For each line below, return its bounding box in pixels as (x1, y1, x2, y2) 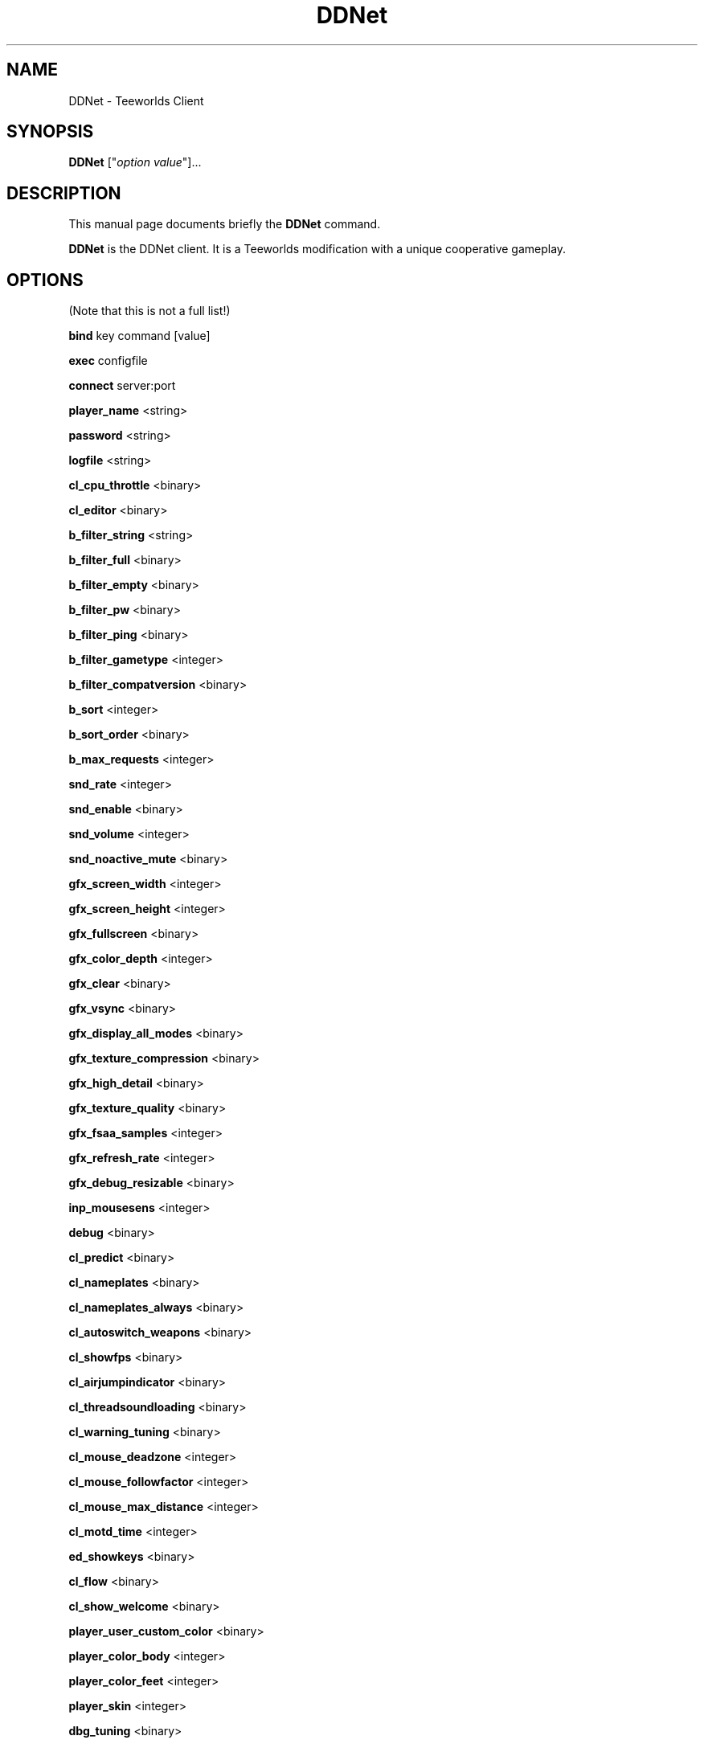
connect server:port (68, 379, 176, 393)
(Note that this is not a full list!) (68, 304, 231, 318)
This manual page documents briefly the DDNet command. (68, 217, 381, 231)
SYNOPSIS (6, 121, 94, 142)
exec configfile (68, 354, 148, 368)
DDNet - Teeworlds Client (68, 93, 204, 108)
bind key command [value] (68, 329, 211, 343)
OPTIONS (6, 269, 84, 290)
